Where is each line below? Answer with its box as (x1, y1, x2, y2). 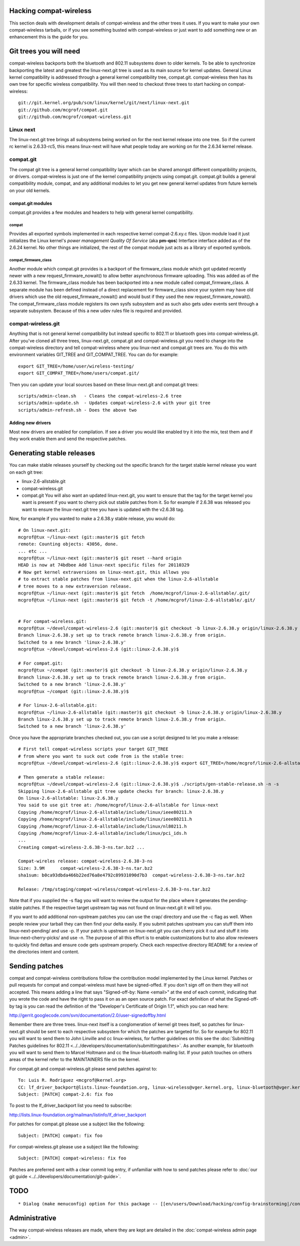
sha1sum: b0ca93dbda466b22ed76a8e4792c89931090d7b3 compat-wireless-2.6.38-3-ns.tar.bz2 (18, 872, 245, 878)
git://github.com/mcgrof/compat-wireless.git (18, 114, 132, 120)
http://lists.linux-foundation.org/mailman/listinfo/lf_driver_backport (9, 1112, 146, 1118)
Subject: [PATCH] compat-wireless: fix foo (18, 1155, 126, 1161)
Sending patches (9, 962, 63, 970)
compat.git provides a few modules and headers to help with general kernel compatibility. (9, 209, 194, 215)
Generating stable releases (9, 449, 95, 458)
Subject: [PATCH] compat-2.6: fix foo (18, 1091, 113, 1097)
